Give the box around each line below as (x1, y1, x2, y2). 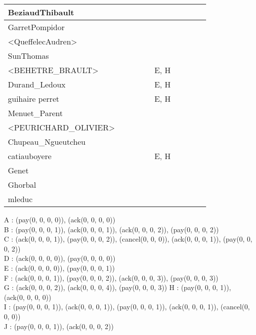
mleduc (8, 193, 33, 205)
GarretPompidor (8, 21, 65, 33)
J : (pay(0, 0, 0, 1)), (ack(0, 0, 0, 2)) (4, 321, 114, 331)
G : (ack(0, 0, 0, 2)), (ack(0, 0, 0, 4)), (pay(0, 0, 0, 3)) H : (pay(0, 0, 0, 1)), (4, 282, 231, 293)
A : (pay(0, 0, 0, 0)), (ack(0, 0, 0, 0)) (4, 214, 116, 224)
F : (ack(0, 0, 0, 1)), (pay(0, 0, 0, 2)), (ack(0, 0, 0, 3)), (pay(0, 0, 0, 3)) (4, 272, 218, 283)
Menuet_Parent (8, 107, 63, 119)
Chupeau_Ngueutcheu (8, 136, 85, 147)
